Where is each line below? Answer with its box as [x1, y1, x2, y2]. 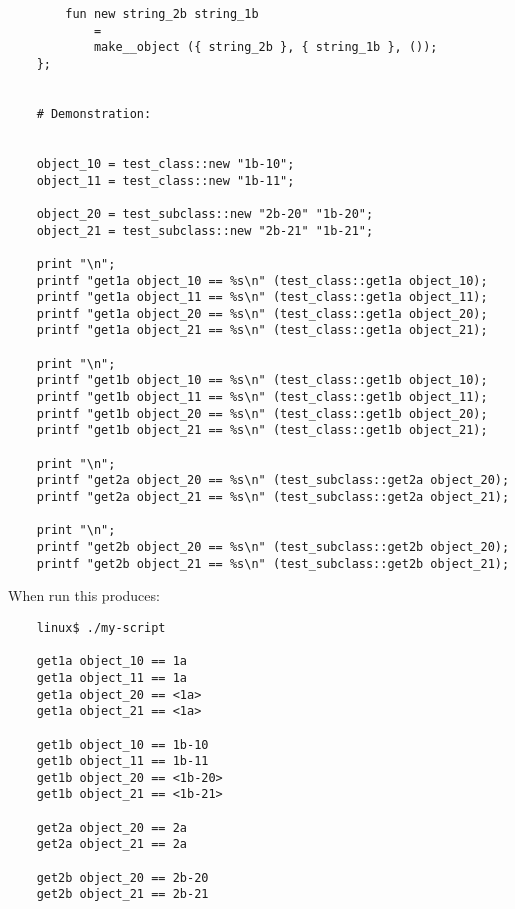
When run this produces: [8, 585, 160, 606]
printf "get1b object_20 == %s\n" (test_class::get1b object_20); [36, 406, 488, 421]
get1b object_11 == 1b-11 [36, 754, 209, 769]
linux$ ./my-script [36, 620, 166, 635]
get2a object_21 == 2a [36, 837, 187, 852]
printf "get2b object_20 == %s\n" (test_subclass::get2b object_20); [36, 540, 510, 554]
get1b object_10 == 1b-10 [36, 737, 209, 752]
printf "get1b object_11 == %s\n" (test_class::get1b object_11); [36, 390, 488, 405]
